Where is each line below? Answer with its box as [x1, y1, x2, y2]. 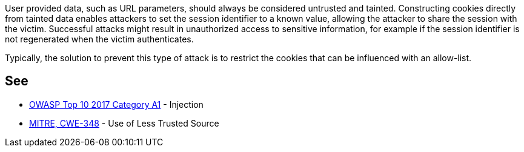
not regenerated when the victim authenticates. [5, 34, 194, 44]
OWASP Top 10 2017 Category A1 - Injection [29, 99, 204, 110]
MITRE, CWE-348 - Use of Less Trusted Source [29, 117, 219, 128]
